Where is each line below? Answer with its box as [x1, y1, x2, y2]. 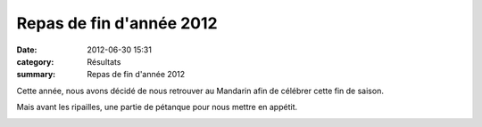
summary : [16, 69, 56, 80]
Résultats [87, 56, 121, 67]
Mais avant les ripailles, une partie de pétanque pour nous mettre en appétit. [16, 102, 298, 113]
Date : [16, 44, 37, 55]
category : [16, 56, 54, 67]
